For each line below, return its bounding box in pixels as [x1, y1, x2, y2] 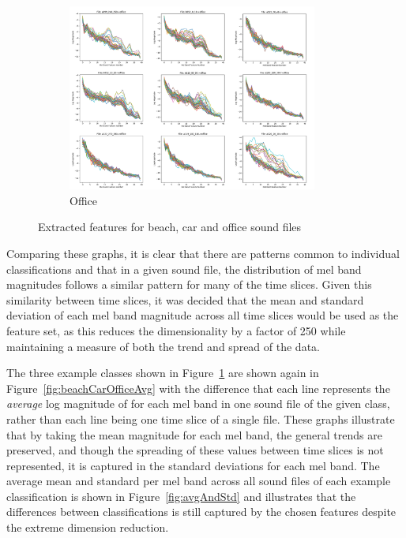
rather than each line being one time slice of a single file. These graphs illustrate [6, 410, 395, 427]
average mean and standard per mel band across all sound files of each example [6, 473, 391, 489]
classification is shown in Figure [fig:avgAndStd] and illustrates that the [6, 488, 356, 504]
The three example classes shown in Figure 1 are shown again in [6, 364, 319, 381]
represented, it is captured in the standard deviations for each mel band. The [6, 457, 380, 473]
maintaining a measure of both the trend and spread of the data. [6, 338, 320, 354]
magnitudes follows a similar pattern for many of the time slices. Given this [6, 276, 372, 293]
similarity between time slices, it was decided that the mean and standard [6, 291, 364, 308]
